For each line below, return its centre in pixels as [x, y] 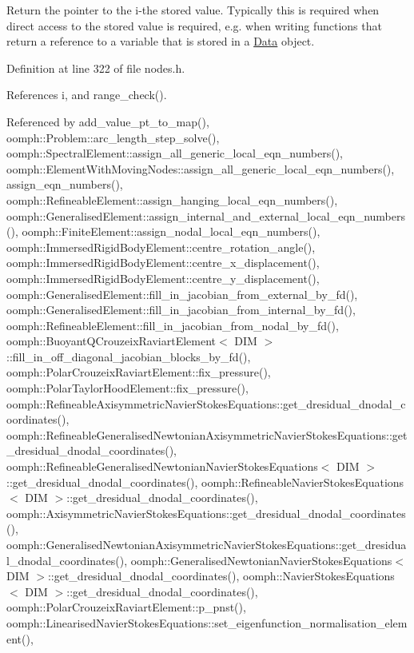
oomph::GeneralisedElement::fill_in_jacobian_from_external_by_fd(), [182, 294]
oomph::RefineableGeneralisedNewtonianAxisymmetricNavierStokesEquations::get [207, 434]
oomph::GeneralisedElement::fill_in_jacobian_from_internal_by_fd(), [181, 310]
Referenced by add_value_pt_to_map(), [108, 121]
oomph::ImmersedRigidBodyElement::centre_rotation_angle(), [161, 247]
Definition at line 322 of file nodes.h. [96, 68]
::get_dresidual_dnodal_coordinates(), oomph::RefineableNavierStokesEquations [205, 482]
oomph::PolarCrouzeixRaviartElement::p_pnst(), [126, 607]
